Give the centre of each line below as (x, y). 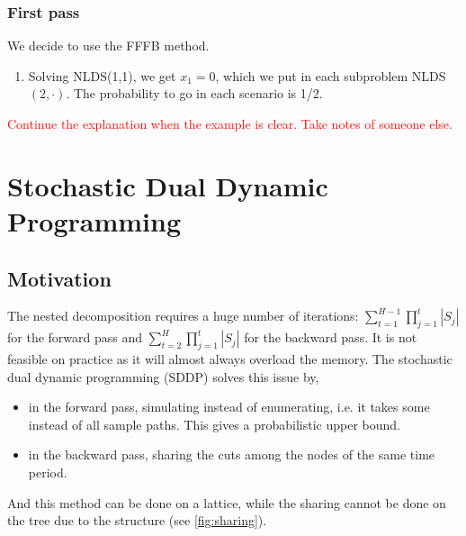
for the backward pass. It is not (331, 337)
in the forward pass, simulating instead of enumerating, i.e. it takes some (229, 407)
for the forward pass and (75, 337)
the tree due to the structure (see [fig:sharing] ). (137, 520)
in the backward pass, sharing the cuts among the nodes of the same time (232, 454)
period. (48, 472)
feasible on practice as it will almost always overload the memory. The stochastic (230, 358)
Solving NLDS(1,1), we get (102, 75)
